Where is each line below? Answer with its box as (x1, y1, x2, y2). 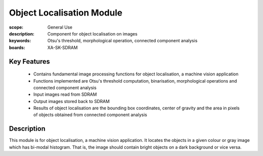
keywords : (9, 38, 31, 44)
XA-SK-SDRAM (47, 44, 78, 51)
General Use (47, 24, 73, 30)
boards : (9, 44, 25, 51)
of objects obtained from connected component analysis (33, 112, 147, 118)
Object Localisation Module (9, 7, 123, 18)
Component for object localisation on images (47, 31, 138, 36)
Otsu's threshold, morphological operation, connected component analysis (47, 38, 198, 44)
